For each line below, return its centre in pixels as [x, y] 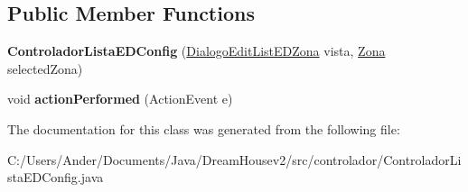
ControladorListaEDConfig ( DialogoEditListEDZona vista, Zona [197, 51]
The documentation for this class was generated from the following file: [204, 128]
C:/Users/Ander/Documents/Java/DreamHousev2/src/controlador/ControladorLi [234, 159]
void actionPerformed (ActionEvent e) [120, 99]
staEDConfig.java [56, 177]
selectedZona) [45, 68]
